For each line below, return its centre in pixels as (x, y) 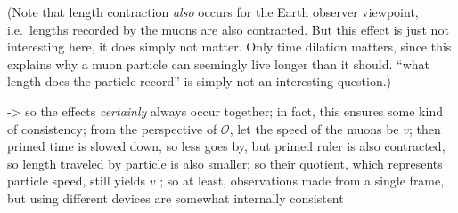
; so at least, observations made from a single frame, (302, 181)
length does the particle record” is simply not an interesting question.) (200, 81)
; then (425, 128)
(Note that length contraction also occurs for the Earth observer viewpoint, (213, 12)
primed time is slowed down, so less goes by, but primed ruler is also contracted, (226, 146)
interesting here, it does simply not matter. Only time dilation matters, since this (229, 47)
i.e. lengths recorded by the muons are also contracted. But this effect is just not (228, 29)
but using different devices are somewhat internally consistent (176, 197)
